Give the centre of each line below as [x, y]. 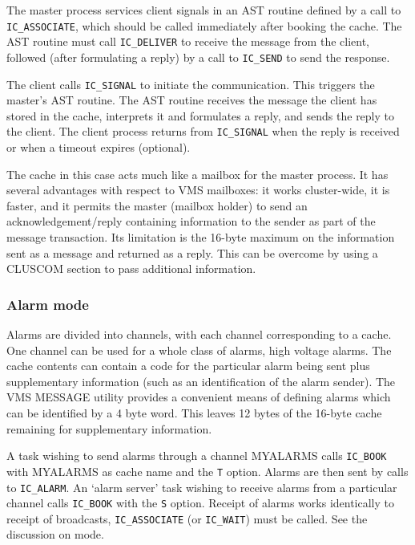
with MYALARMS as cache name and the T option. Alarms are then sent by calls [207, 471]
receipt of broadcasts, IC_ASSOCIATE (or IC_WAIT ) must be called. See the [187, 518]
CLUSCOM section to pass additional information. [131, 268]
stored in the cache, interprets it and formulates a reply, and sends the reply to [201, 115]
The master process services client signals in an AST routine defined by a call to [204, 10]
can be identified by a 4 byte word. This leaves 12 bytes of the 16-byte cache [194, 413]
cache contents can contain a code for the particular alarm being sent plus [188, 366]
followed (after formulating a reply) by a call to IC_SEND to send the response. [198, 57]
